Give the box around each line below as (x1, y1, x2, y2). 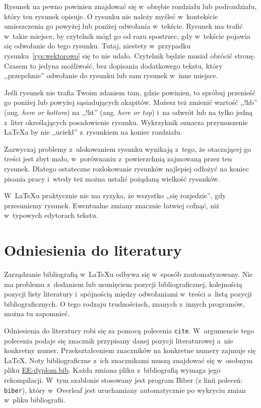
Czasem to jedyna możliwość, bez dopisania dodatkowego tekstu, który (4, 60, 223, 71)
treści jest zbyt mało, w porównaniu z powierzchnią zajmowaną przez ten (4, 153, 232, 164)
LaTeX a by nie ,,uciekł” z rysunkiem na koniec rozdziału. (4, 127, 182, 137)
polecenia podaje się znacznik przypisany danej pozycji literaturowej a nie (4, 335, 233, 345)
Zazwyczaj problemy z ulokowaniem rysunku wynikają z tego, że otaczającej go (4, 143, 251, 154)
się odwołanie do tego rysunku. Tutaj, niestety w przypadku (4, 40, 191, 51)
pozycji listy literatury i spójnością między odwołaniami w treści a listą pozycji (4, 288, 252, 299)
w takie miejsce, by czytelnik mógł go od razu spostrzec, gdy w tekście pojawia (4, 30, 250, 41)
